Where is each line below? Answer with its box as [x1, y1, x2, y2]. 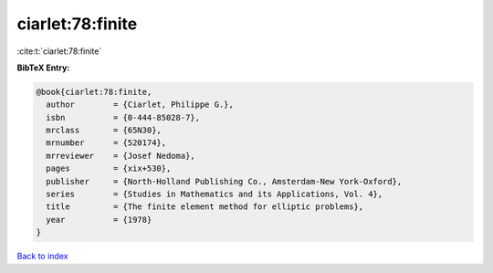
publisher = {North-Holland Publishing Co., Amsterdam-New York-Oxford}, [46, 176, 403, 186]
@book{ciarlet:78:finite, [36, 87, 152, 97]
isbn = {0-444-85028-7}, [46, 112, 201, 122]
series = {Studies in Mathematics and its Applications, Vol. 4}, [46, 189, 383, 200]
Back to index [16, 251, 68, 262]
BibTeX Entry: [16, 62, 70, 73]
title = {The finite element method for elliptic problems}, [46, 202, 364, 212]
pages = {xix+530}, [46, 163, 172, 173]
